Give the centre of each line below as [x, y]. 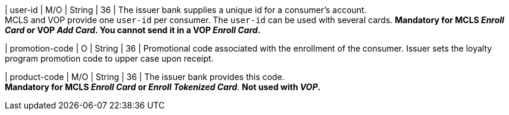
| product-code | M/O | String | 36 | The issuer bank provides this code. [145, 77]
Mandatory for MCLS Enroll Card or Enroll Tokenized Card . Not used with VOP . [163, 87]
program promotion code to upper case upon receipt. [109, 58]
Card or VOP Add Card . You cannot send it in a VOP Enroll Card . [133, 30]
